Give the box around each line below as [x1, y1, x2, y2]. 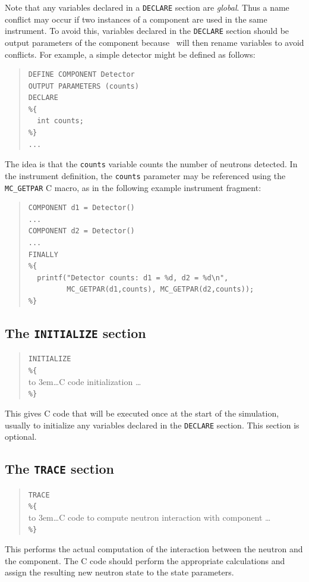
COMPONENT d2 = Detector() [28, 227, 135, 236]
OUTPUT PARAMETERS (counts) [28, 82, 139, 90]
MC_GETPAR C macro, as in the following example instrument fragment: [5, 181, 261, 193]
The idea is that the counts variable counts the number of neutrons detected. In [5, 158, 298, 170]
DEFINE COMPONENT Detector [28, 70, 135, 79]
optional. [5, 430, 37, 443]
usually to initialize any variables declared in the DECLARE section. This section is [5, 418, 299, 431]
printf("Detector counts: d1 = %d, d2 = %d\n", [37, 273, 229, 282]
